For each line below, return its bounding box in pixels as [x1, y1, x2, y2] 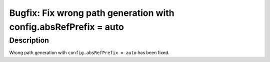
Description [9, 36, 49, 45]
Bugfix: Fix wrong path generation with [9, 7, 174, 18]
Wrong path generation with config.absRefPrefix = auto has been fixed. [9, 50, 169, 56]
